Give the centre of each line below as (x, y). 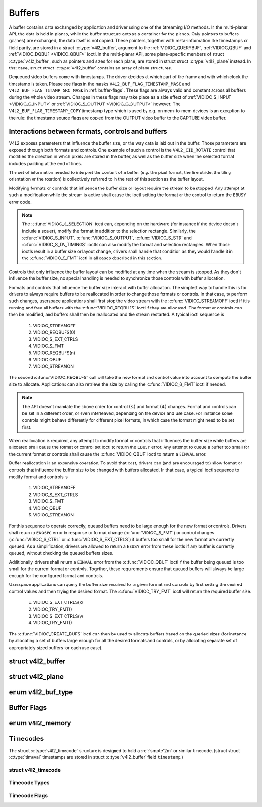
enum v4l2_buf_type (41, 692)
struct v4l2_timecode (35, 770)
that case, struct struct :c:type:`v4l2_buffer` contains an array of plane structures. (90, 68)
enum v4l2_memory (40, 723)
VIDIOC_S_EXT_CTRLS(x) (58, 602)
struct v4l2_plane (36, 677)
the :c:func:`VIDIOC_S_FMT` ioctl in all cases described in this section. (92, 258)
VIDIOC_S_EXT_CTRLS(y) (58, 616)
